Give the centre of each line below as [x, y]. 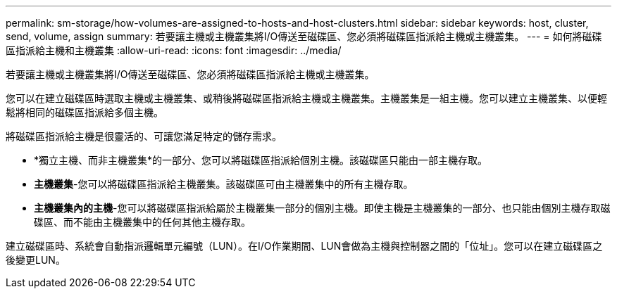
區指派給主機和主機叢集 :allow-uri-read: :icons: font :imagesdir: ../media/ [174, 50]
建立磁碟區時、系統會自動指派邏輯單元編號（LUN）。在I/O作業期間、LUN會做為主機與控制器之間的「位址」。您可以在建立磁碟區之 [304, 246]
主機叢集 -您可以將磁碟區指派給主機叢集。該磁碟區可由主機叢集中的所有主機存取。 [224, 184]
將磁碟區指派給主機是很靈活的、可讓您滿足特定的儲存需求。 [144, 136]
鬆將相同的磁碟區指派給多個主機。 [85, 112]
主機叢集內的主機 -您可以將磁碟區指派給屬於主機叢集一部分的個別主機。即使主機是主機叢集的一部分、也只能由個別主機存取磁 [322, 208]
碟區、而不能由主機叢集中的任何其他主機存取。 [142, 222]
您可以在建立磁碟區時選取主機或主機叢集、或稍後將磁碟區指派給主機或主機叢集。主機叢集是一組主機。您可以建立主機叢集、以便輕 [306, 98]
